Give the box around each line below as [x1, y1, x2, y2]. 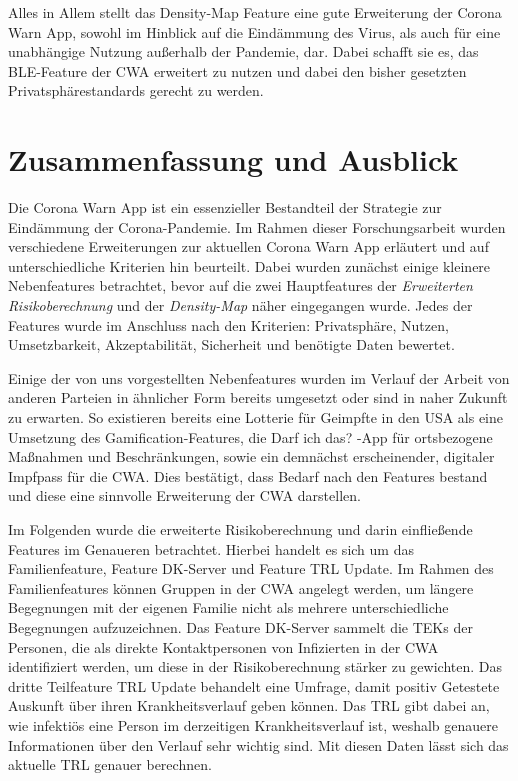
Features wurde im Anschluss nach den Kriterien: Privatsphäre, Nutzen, [8, 314, 449, 335]
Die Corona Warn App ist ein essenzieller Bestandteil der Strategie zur [8, 197, 442, 218]
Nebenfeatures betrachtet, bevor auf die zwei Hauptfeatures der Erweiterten [8, 275, 473, 296]
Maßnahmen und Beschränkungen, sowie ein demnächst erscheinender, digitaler [8, 446, 495, 467]
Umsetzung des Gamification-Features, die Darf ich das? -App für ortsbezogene [8, 426, 493, 447]
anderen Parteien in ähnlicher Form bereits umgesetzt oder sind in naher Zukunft [8, 387, 508, 408]
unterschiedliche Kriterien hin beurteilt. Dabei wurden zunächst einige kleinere [8, 255, 491, 276]
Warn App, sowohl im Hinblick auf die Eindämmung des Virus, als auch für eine [8, 21, 501, 42]
